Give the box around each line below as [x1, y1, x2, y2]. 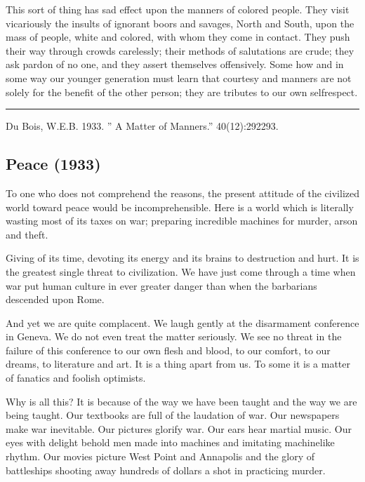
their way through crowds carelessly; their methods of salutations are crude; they [6, 43, 354, 58]
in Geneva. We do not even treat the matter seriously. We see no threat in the [6, 329, 342, 344]
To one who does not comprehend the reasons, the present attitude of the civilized [6, 185, 360, 200]
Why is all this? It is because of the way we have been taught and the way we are [6, 394, 357, 408]
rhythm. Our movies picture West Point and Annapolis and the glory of [6, 449, 315, 464]
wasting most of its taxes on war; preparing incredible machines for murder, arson [6, 213, 358, 228]
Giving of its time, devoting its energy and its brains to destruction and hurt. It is [6, 250, 359, 265]
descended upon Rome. [6, 292, 105, 307]
